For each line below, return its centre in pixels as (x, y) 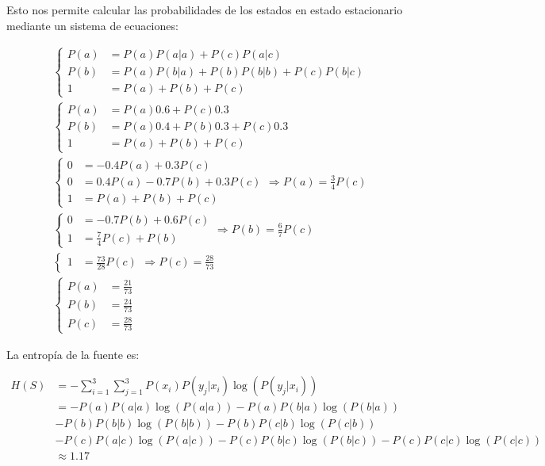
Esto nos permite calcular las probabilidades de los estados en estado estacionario (205, 10)
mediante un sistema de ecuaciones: (92, 25)
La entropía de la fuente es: (73, 354)
